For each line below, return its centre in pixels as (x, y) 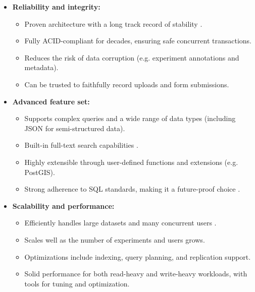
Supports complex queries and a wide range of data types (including (130, 118)
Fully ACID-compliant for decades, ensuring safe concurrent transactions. (138, 41)
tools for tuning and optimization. (77, 283)
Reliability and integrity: (56, 7)
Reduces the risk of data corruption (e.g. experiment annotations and (132, 57)
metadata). (41, 67)
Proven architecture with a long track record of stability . (113, 23)
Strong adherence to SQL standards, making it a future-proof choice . (132, 189)
